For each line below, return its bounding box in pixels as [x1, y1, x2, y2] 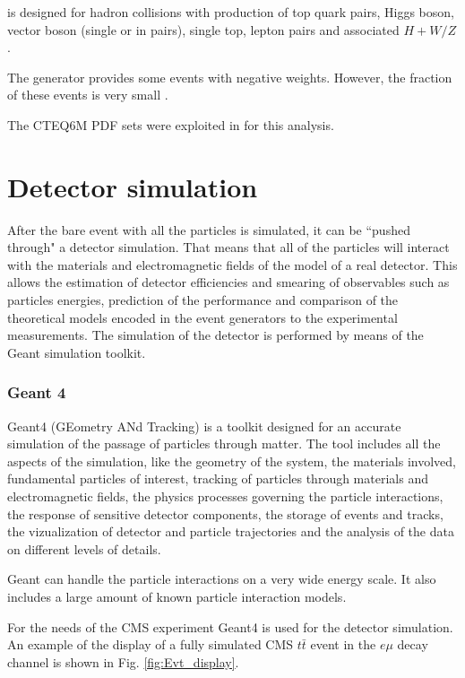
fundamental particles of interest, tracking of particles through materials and [7, 469, 428, 488]
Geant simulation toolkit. [7, 343, 146, 361]
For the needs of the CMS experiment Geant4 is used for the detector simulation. [7, 617, 453, 636]
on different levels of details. [7, 539, 161, 558]
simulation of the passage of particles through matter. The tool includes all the [7, 434, 441, 453]
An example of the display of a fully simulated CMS [7, 635, 294, 654]
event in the [310, 635, 376, 654]
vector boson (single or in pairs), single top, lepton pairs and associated [7, 20, 400, 39]
